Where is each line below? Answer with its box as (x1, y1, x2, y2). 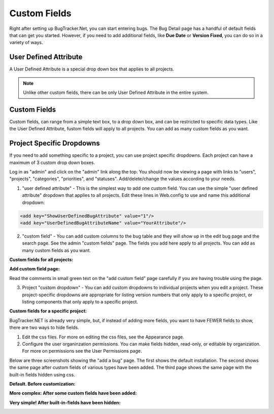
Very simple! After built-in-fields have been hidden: (9, 399, 121, 405)
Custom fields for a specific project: (9, 308, 87, 314)
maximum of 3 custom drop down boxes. (9, 159, 95, 165)
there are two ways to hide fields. (9, 325, 80, 331)
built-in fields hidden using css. (9, 371, 76, 377)
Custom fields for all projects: (9, 257, 74, 263)
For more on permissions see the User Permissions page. (22, 348, 142, 354)
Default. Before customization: (9, 381, 76, 387)
